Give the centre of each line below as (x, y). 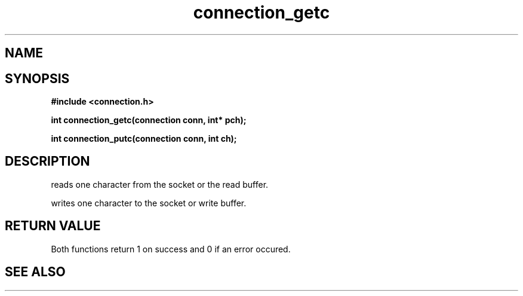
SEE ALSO (35, 272)
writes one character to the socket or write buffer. (149, 203)
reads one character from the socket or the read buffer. (160, 184)
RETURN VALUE (53, 226)
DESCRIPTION (47, 161)
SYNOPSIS (37, 78)
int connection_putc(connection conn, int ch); (144, 139)
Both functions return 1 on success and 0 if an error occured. (171, 249)
